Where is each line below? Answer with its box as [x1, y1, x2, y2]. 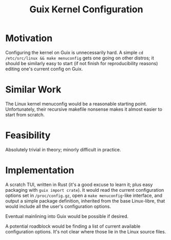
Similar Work [5, 84, 62, 95]
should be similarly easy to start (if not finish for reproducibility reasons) [5, 60, 158, 66]
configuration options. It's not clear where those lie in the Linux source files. [5, 228, 166, 234]
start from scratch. [5, 111, 45, 117]
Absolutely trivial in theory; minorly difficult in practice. [5, 146, 122, 152]
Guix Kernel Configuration [29, 4, 143, 15]
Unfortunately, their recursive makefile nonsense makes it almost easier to [5, 106, 163, 112]
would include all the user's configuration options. [5, 203, 111, 209]
